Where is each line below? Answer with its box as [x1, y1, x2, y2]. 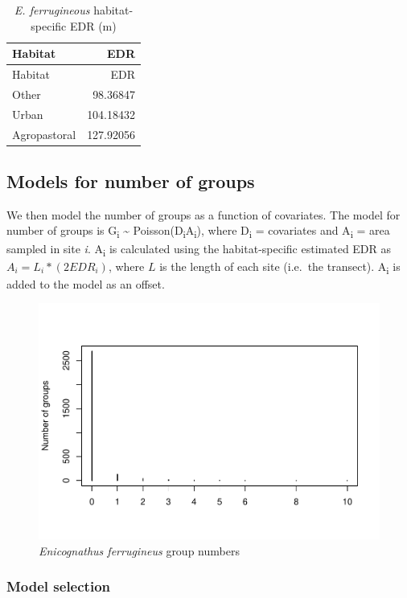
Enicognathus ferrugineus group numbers [39, 542, 240, 559]
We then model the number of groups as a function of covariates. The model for [6, 206, 401, 223]
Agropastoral [12, 125, 76, 142]
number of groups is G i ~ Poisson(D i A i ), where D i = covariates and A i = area [6, 222, 390, 241]
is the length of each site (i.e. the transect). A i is [159, 257, 401, 276]
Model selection [6, 576, 110, 596]
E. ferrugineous [14, 2, 90, 18]
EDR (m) [69, 17, 117, 34]
